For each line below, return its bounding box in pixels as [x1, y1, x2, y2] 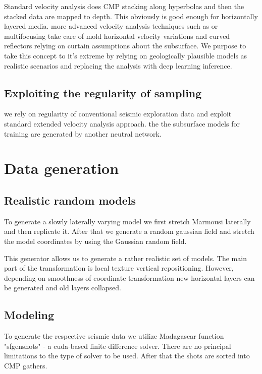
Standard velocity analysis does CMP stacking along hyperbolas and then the [4, 1, 244, 11]
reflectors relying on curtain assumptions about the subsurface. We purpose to [4, 40, 246, 51]
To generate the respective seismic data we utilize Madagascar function [4, 331, 224, 341]
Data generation [4, 158, 119, 178]
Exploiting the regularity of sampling [4, 85, 202, 100]
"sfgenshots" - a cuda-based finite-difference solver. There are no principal [4, 340, 231, 351]
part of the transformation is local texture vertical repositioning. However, [4, 263, 234, 273]
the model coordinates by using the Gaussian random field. [4, 235, 187, 246]
